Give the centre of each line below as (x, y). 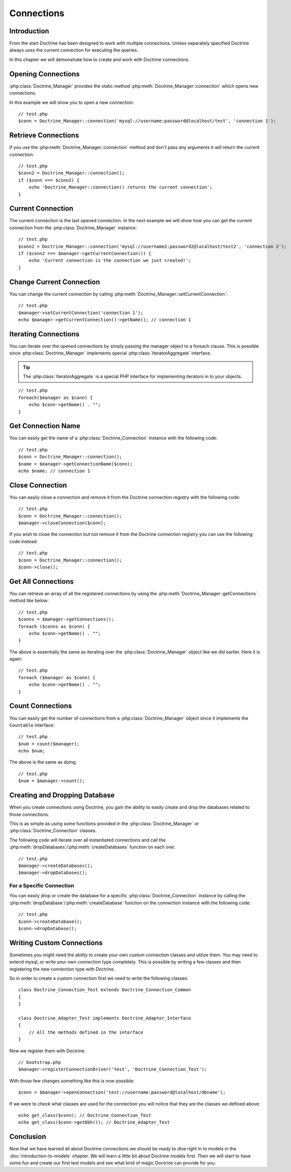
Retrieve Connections (44, 136)
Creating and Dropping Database (62, 795)
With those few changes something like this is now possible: (72, 1081)
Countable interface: (32, 725)
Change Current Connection (55, 282)
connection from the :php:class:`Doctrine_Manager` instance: (73, 228)
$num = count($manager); (49, 744)
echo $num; (32, 751)
